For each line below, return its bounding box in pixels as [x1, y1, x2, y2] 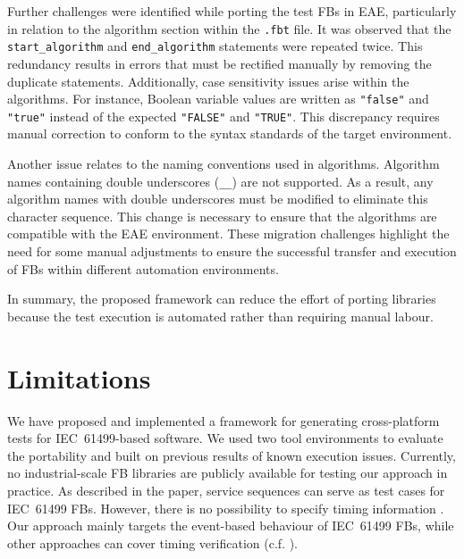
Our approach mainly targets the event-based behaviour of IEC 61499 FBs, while [7, 516, 454, 535]
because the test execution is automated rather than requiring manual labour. [7, 306, 434, 325]
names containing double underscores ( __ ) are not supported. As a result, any [7, 171, 434, 190]
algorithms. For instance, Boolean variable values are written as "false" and [7, 89, 429, 108]
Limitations [7, 359, 151, 396]
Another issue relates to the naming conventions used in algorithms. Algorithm [7, 154, 440, 172]
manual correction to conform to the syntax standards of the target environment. [7, 124, 452, 143]
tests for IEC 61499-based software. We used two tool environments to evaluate [7, 429, 443, 447]
